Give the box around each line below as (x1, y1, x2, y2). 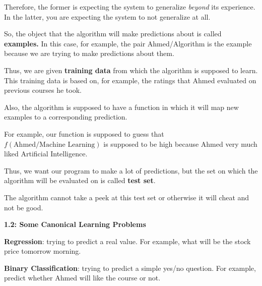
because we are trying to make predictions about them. (4, 48, 174, 59)
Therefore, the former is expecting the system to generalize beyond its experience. (4, 2, 255, 12)
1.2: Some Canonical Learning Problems (4, 219, 146, 230)
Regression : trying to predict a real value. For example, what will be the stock (4, 236, 251, 246)
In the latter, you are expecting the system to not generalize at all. (4, 11, 211, 22)
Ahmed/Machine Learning (14, 141, 95, 148)
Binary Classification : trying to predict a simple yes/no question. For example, (4, 262, 256, 273)
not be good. (4, 202, 43, 212)
